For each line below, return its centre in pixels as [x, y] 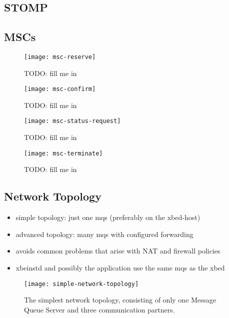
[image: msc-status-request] [72, 121]
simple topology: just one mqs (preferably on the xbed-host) [108, 217]
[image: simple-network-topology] [81, 284]
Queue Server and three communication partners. [99, 309]
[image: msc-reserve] [60, 57]
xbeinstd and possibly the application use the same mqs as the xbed [120, 267]
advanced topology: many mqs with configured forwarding [104, 234]
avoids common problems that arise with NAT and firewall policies [118, 251]
